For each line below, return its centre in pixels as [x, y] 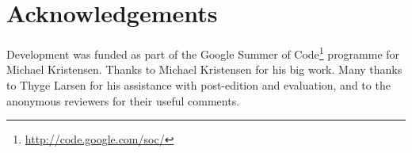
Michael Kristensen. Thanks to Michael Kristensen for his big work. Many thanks [204, 69]
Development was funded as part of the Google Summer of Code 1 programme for [203, 53]
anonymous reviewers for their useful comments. [123, 100]
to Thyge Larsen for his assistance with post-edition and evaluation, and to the [198, 84]
